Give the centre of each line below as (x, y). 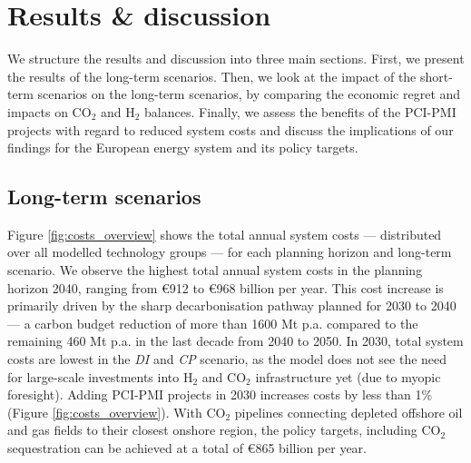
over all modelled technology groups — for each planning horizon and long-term (230, 252)
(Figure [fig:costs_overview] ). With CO (117, 412)
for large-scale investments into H (100, 376)
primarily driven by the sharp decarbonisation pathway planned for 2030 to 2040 (232, 305)
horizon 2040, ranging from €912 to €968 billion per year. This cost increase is (226, 287)
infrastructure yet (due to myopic (348, 376)
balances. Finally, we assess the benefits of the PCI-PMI (300, 111)
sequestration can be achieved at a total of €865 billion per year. (187, 448)
